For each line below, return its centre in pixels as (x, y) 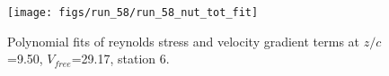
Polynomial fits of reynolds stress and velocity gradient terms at (184, 41)
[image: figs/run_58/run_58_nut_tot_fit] (133, 13)
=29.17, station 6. (120, 59)
